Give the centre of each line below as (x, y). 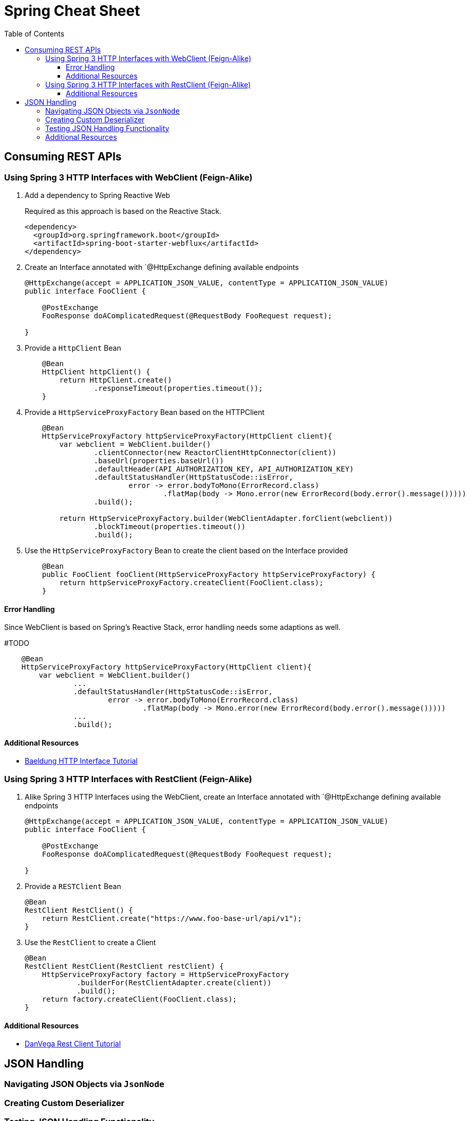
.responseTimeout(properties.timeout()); (178, 388)
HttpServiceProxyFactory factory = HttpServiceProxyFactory (165, 975)
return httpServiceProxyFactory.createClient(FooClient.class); (191, 582)
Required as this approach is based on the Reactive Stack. (123, 211)
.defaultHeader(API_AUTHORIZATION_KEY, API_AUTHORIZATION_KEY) (224, 469)
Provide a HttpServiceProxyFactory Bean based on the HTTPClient (145, 412)
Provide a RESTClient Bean (73, 887)
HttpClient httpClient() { (96, 372)
